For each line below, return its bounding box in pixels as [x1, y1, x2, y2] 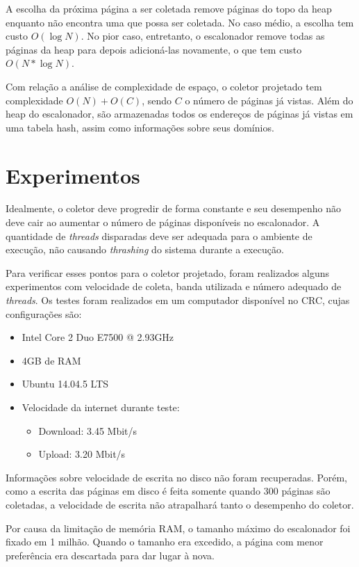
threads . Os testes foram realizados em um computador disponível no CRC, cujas [6, 293, 350, 308]
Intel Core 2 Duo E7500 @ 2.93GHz [22, 330, 174, 344]
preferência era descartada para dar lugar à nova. [6, 548, 215, 562]
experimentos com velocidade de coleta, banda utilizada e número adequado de [6, 279, 342, 294]
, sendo [142, 93, 172, 107]
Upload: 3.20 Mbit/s [38, 447, 126, 461]
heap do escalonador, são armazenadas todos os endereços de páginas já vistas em [6, 106, 353, 121]
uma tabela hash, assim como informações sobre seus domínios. [6, 120, 274, 134]
